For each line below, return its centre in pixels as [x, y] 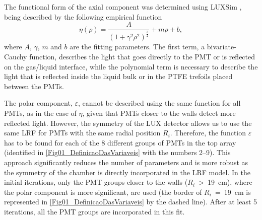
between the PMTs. [34, 86]
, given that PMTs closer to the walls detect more [159, 113]
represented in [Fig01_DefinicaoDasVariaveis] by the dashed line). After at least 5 [131, 202]
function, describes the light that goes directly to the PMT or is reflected [142, 57]
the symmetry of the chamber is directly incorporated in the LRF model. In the [127, 172]
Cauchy [16, 57]
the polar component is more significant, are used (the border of [103, 192]
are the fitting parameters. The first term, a [137, 47]
